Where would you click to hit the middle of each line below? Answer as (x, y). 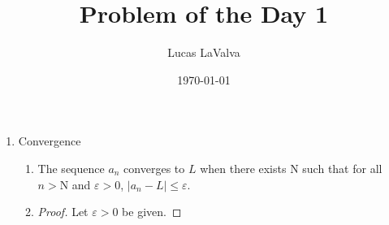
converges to (154, 168)
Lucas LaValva (204, 52)
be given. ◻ (152, 212)
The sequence (71, 168)
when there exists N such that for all (291, 168)
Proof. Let (63, 212)
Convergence (50, 141)
